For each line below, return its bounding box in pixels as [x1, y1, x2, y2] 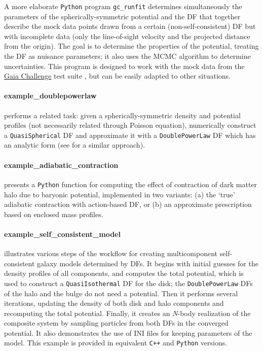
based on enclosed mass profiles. [4, 208, 103, 219]
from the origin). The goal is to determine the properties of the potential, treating [4, 41, 259, 51]
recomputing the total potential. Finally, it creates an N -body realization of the [4, 307, 251, 318]
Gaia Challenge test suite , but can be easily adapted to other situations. [4, 71, 231, 81]
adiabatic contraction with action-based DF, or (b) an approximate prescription [4, 199, 252, 209]
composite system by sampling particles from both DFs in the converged [4, 318, 229, 328]
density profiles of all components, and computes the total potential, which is [4, 268, 244, 278]
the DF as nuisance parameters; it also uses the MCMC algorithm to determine [4, 51, 251, 61]
